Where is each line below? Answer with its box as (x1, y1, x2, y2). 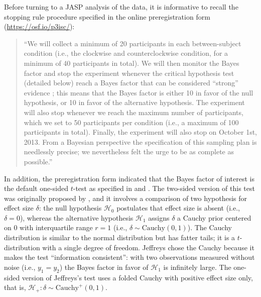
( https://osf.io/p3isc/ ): (4, 21, 75, 32)
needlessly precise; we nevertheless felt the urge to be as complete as (24, 146, 234, 157)
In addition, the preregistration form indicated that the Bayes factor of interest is (4, 173, 254, 183)
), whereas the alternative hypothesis (20, 212, 134, 223)
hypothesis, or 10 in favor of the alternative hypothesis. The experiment (24, 97, 245, 108)
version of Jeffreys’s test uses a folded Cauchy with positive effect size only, (22, 272, 253, 282)
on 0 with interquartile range (4, 222, 93, 233)
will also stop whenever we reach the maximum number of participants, (24, 107, 243, 117)
